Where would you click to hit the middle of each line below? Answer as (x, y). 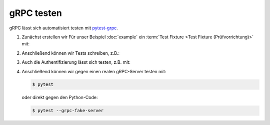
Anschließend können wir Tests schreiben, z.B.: (71, 53)
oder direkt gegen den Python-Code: (60, 98)
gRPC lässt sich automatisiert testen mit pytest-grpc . (64, 28)
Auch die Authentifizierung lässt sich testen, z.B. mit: (76, 62)
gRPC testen (35, 13)
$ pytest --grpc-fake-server (68, 111)
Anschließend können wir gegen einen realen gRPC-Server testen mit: (94, 71)
